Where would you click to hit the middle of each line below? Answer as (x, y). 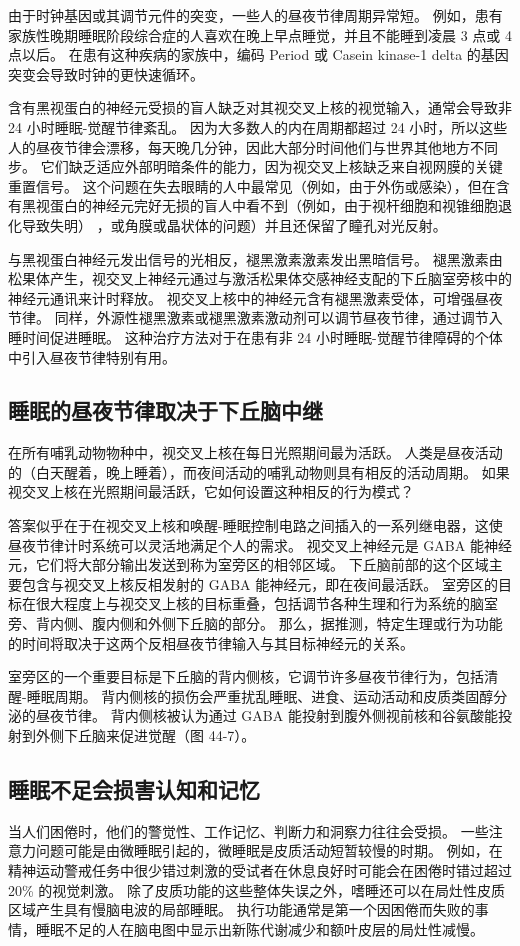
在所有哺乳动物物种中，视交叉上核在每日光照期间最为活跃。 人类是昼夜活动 (255, 452)
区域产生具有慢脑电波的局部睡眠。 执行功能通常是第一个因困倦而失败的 (241, 909)
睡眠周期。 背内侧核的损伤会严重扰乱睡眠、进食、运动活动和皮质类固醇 (260, 695)
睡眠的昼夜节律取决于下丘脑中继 (165, 410)
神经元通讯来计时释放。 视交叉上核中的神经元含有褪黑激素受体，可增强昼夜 (255, 297)
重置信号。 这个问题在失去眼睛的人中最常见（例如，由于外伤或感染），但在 (252, 185)
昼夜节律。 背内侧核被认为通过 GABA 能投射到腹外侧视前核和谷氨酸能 (266, 715)
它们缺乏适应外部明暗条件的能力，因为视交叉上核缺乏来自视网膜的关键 (271, 166)
